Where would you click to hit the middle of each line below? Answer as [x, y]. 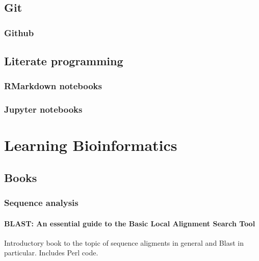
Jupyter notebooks [43, 109]
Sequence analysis [41, 203]
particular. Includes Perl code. [51, 253]
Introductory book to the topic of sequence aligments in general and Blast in [124, 242]
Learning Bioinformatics [91, 145]
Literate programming [64, 61]
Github [19, 32]
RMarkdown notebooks [53, 86]
